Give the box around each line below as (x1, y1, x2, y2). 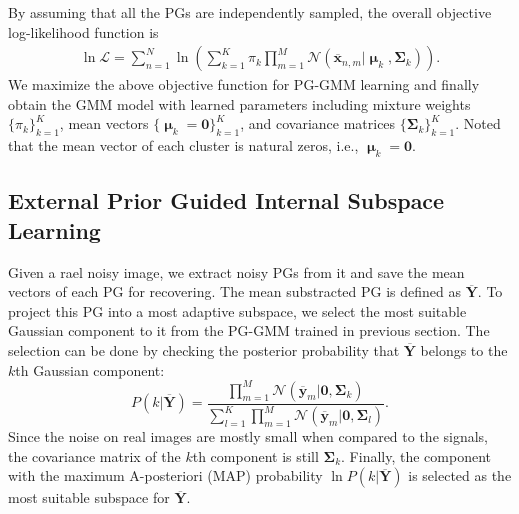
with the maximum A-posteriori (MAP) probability (8, 465, 323, 486)
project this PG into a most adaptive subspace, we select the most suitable (8, 300, 467, 321)
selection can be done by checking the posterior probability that (8, 339, 400, 360)
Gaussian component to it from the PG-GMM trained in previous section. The (8, 320, 490, 341)
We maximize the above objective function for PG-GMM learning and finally (8, 74, 480, 95)
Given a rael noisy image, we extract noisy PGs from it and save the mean (8, 261, 465, 282)
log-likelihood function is (8, 21, 159, 42)
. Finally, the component (341, 445, 492, 466)
